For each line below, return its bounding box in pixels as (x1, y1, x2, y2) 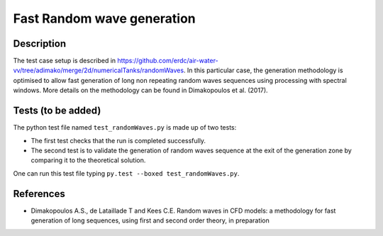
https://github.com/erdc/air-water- (117, 57, 219, 65)
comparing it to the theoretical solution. (30, 156, 146, 164)
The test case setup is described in (13, 57, 116, 65)
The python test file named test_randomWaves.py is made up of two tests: (13, 123, 237, 132)
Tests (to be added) (13, 105, 101, 117)
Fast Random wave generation (13, 11, 196, 26)
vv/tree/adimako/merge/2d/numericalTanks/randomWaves (13, 66, 184, 74)
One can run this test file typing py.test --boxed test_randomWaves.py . (13, 169, 240, 177)
